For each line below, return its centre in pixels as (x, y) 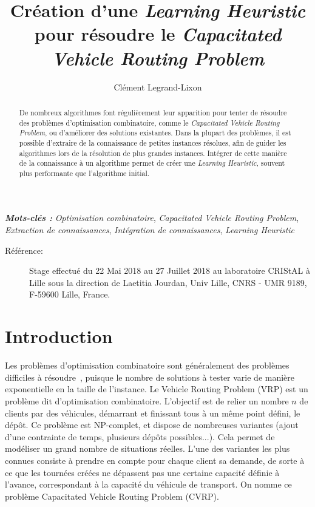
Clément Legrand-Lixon (158, 87)
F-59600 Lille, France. (70, 294)
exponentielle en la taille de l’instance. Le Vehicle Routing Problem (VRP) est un (157, 389)
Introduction (59, 336)
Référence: (24, 250)
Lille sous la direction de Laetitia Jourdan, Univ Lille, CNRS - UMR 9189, (168, 282)
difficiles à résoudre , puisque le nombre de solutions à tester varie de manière (150, 377)
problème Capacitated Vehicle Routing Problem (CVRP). (112, 496)
